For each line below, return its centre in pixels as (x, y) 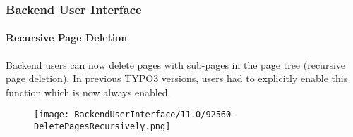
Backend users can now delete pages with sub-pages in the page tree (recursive (176, 64)
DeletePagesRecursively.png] (102, 127)
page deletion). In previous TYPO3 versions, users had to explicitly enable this (177, 78)
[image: (52, 115)
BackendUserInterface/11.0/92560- (155, 115)
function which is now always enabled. (88, 92)
